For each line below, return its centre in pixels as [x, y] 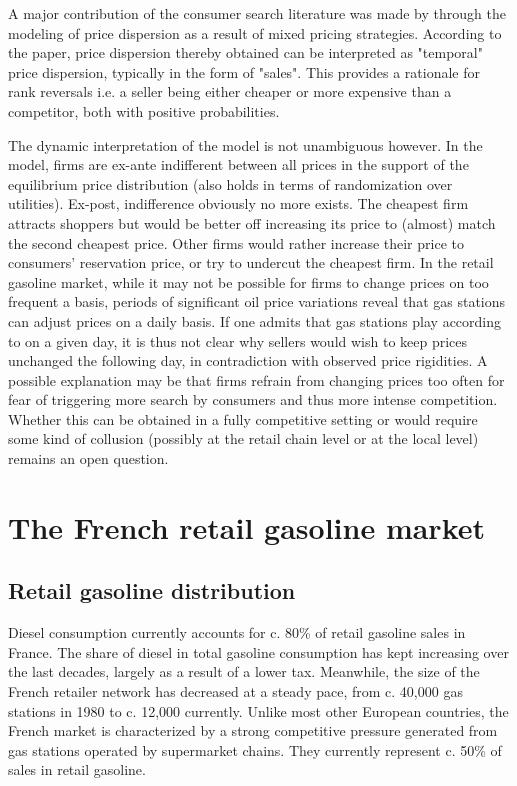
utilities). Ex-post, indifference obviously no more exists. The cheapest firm [238, 203]
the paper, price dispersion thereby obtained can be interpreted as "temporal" [245, 52]
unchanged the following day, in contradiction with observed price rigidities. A [248, 360]
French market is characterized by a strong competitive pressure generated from [253, 730]
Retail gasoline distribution [152, 590]
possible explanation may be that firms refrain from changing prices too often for [256, 379]
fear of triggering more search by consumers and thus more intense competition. [253, 399]
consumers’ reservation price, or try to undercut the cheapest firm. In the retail [251, 262]
